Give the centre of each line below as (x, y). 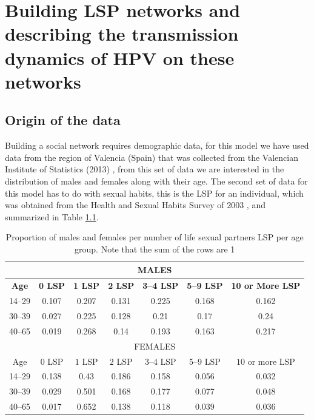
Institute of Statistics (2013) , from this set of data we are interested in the (145, 169)
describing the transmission (122, 34)
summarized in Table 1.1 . (52, 216)
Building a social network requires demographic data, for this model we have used (157, 145)
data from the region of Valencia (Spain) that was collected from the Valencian (152, 157)
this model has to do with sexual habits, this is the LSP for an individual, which (154, 193)
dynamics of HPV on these (120, 57)
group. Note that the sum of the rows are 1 (155, 249)
